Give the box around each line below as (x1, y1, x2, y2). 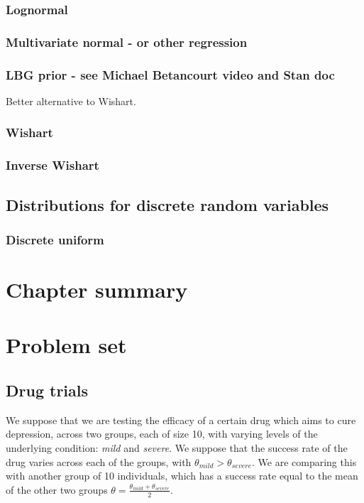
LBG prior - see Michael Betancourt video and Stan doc (6, 65, 335, 83)
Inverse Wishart (6, 156, 99, 174)
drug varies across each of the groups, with (6, 454, 192, 469)
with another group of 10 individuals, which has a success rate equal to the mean (6, 468, 358, 483)
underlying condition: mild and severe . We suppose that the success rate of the (6, 440, 348, 455)
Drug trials (6, 379, 89, 401)
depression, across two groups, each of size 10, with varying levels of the (6, 426, 318, 441)
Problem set (6, 330, 127, 359)
